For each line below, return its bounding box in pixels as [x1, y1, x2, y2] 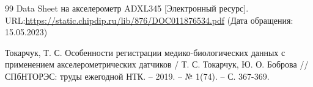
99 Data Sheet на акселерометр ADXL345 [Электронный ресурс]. [5, 2, 249, 14]
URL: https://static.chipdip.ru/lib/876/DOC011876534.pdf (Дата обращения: [5, 13, 293, 26]
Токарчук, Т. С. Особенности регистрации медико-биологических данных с [5, 46, 285, 58]
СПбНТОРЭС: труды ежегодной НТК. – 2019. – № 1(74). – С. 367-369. [5, 69, 270, 82]
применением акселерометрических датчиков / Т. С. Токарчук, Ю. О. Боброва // [5, 58, 309, 71]
